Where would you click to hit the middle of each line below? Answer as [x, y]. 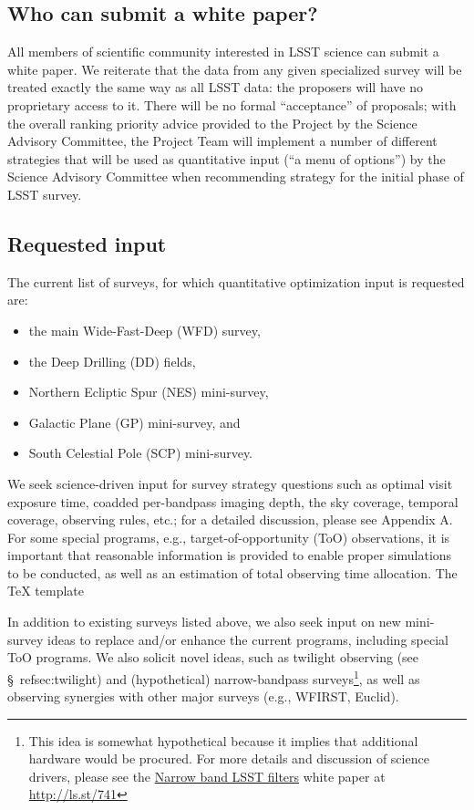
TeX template [46, 591]
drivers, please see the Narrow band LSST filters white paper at [207, 776]
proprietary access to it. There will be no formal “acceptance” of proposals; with [232, 104]
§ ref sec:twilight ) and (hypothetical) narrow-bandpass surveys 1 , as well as [214, 677]
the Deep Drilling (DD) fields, [112, 361]
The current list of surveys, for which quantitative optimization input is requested [236, 281]
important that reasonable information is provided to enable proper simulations [230, 555]
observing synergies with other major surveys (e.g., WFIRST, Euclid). [203, 696]
